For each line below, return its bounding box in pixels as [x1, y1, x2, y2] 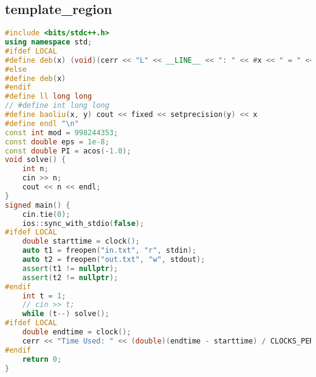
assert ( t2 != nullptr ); [22, 273, 118, 282]
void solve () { [5, 155, 66, 164]
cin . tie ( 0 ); [22, 210, 70, 219]
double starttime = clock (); [22, 237, 140, 246]
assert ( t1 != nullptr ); [22, 264, 118, 273]
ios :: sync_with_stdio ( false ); [22, 219, 145, 228]
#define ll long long [5, 92, 92, 101]
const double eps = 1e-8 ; [5, 137, 109, 146]
